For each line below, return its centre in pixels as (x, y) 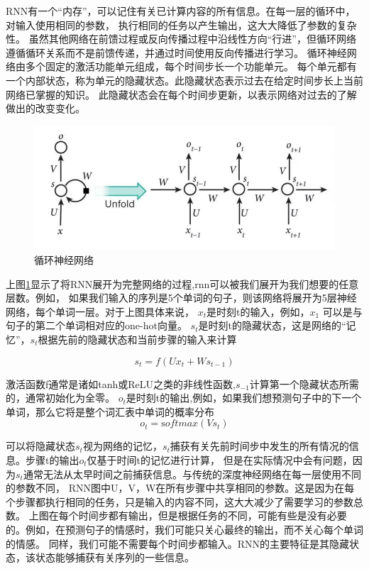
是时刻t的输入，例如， (258, 311)
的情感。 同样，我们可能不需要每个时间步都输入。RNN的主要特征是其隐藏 (177, 543)
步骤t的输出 (52, 459)
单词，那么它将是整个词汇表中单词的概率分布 (110, 411)
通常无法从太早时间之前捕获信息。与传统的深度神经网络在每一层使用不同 (192, 474)
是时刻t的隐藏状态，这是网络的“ (272, 325)
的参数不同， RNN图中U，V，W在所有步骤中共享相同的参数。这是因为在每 (180, 488)
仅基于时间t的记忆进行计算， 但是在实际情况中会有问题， (220, 459)
